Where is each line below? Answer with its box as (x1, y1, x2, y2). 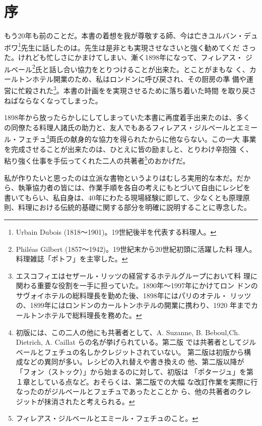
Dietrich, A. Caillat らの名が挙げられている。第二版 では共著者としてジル (16, 337, 256, 347)
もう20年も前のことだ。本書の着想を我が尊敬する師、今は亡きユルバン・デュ (4, 30, 258, 41)
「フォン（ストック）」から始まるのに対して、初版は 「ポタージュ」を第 (16, 366, 254, 377)
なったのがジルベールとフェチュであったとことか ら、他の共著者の (16, 386, 237, 397)
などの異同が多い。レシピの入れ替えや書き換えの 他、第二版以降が (23, 356, 244, 367)
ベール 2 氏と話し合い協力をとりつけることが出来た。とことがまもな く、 (11, 62, 249, 74)
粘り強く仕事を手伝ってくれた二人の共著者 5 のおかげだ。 (4, 154, 190, 166)
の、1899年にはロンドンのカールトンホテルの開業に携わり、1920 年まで (16, 300, 251, 310)
